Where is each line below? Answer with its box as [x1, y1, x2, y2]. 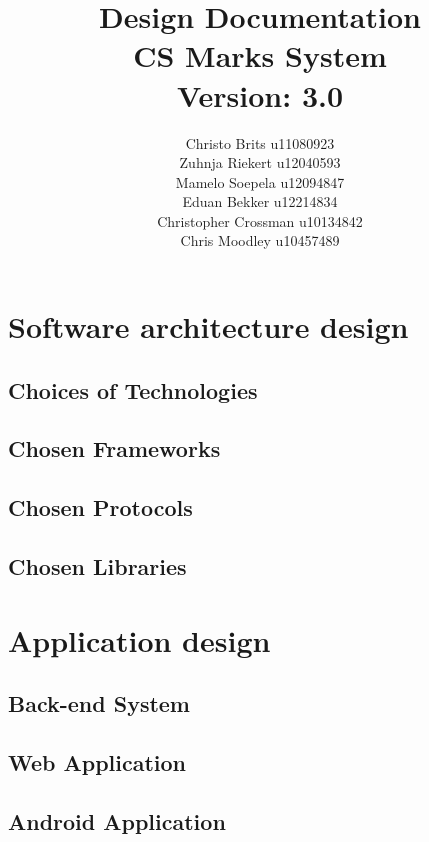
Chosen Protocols [8, 492, 193, 523]
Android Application [8, 805, 226, 836]
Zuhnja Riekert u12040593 [179, 152, 341, 173]
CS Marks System [133, 35, 387, 76]
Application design [8, 619, 271, 660]
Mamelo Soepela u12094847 [175, 171, 345, 192]
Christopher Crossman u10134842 [157, 210, 363, 231]
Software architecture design [8, 306, 409, 347]
